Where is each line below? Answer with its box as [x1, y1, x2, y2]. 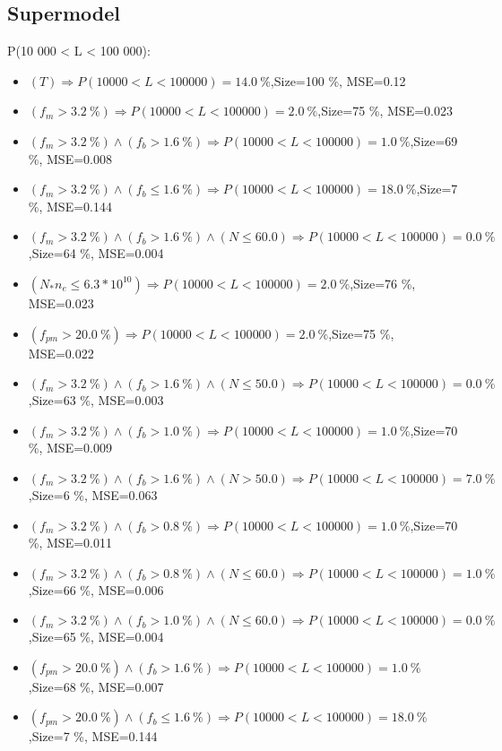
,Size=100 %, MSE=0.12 [270, 71, 406, 90]
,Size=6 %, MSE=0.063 [28, 485, 158, 504]
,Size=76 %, [350, 273, 416, 292]
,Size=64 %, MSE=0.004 [28, 244, 164, 263]
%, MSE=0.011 [28, 533, 112, 552]
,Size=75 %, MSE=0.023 [317, 101, 453, 120]
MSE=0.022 [28, 343, 94, 362]
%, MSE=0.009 [28, 438, 112, 457]
